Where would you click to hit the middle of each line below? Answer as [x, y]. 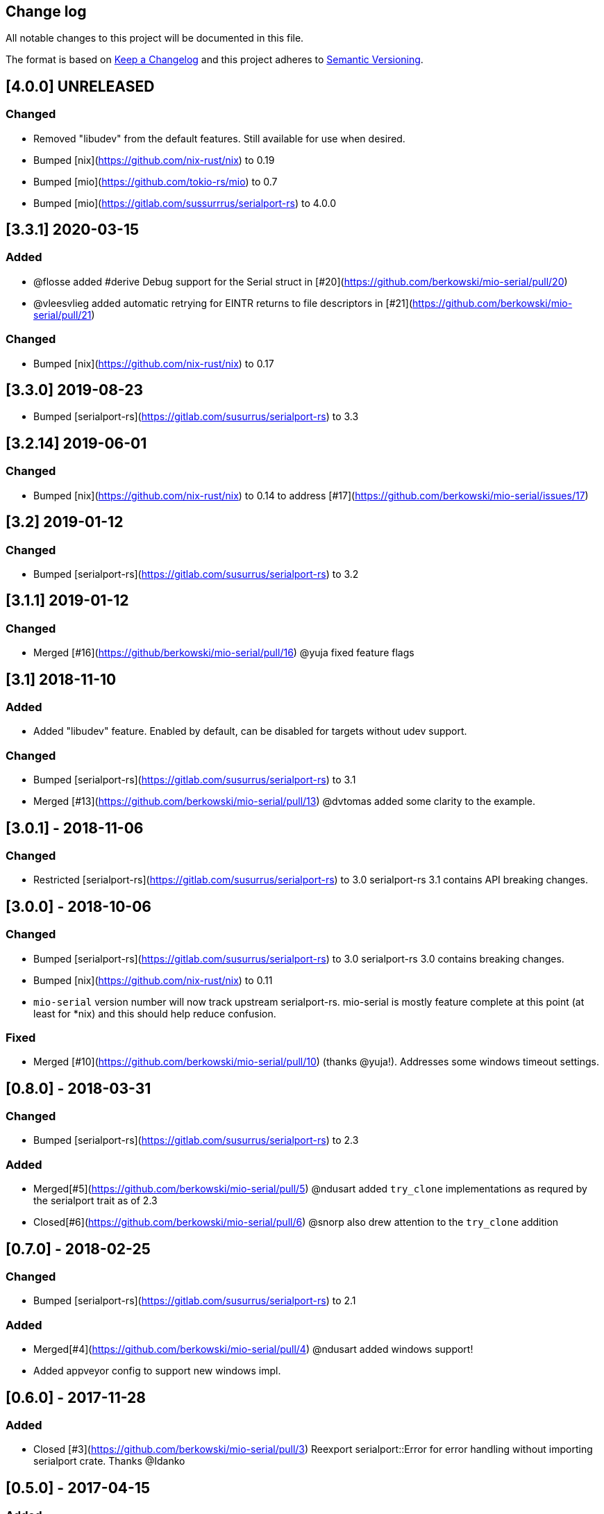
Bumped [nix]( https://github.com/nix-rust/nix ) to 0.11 [153, 980]
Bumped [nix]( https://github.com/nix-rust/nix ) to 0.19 [154, 160]
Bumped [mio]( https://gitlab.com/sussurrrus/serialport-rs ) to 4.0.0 [185, 203]
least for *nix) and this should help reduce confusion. [155, 1013]
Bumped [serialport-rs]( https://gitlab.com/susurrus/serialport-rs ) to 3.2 [196, 574]
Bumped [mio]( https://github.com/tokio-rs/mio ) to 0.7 [156, 181]
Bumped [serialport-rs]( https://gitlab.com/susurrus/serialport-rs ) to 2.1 [195, 1301]
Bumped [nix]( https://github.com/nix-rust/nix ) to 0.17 [154, 363]
